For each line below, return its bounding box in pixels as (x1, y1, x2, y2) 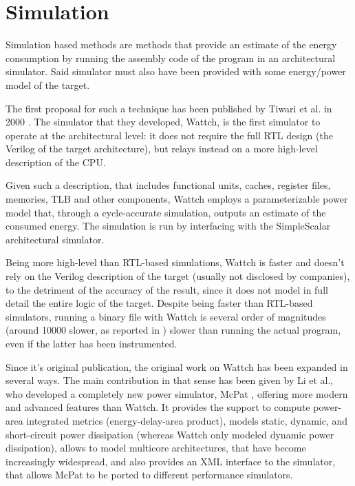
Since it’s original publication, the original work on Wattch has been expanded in (6, 359, 348, 374)
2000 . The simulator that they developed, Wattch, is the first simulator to (6, 114, 321, 129)
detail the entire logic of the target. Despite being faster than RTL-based (6, 296, 313, 310)
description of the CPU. (6, 154, 106, 169)
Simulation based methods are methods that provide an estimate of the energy (6, 37, 337, 52)
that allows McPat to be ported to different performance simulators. (6, 467, 293, 482)
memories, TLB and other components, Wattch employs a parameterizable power (6, 192, 348, 206)
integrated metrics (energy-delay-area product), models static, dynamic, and (26, 413, 348, 427)
